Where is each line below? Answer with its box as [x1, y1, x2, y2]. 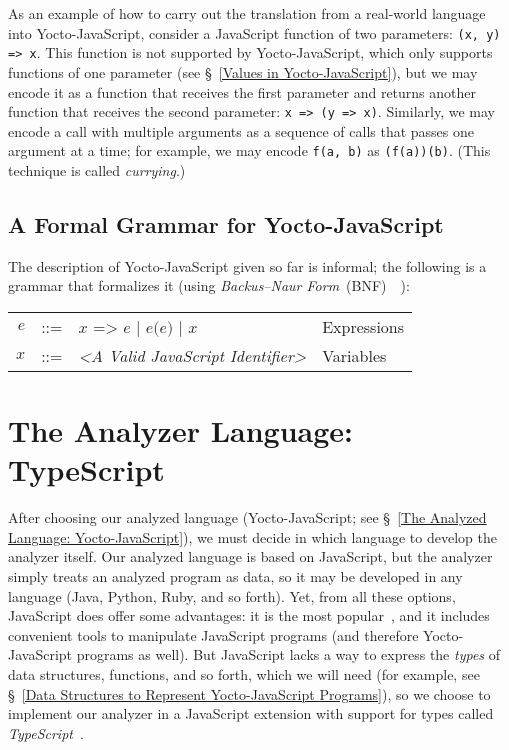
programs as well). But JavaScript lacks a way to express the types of [76, 644, 501, 665]
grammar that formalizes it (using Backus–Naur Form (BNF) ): [8, 275, 410, 296]
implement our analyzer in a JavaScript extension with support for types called [8, 703, 494, 724]
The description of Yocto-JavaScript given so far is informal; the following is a [8, 255, 487, 276]
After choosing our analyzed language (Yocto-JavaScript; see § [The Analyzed [8, 507, 487, 528]
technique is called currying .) [8, 160, 186, 180]
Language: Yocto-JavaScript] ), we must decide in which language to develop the [8, 526, 497, 547]
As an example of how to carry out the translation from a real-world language [8, 3, 486, 23]
